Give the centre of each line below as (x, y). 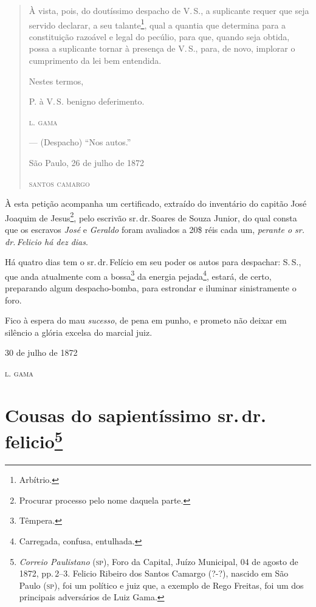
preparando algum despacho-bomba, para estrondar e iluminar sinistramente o (151, 288)
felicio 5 (34, 440)
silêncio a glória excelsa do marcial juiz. (79, 332)
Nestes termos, (56, 81)
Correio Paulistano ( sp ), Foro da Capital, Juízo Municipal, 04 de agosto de (159, 561)
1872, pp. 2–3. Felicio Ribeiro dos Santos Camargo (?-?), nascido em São (154, 573)
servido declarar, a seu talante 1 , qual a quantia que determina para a (157, 24)
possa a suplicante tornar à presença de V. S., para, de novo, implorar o (162, 48)
